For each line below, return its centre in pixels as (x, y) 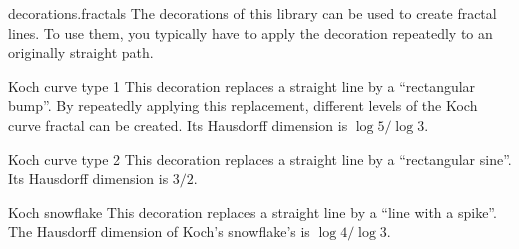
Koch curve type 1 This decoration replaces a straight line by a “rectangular (242, 85)
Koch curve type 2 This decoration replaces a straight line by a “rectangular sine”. (260, 158)
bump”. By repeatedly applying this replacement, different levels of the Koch (243, 105)
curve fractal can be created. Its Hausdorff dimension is (178, 124)
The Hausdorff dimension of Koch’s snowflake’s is (159, 231)
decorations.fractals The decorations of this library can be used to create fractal (252, 13)
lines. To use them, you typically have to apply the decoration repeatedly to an (250, 32)
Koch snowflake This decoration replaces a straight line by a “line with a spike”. (252, 211)
